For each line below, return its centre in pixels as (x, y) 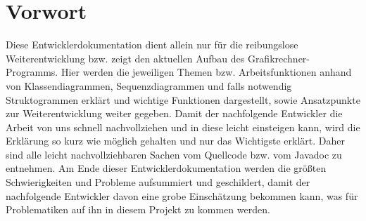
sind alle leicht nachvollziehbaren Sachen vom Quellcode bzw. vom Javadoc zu (174, 154)
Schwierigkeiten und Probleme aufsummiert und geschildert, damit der (158, 182)
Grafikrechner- (279, 58)
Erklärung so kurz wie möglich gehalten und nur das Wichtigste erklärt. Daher (175, 141)
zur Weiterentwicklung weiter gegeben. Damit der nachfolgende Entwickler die (174, 113)
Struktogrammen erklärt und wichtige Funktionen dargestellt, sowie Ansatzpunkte (183, 99)
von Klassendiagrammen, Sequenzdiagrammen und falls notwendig (149, 85)
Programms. (32, 72)
